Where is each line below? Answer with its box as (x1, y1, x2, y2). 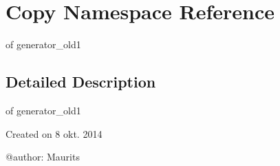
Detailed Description (6, 71, 156, 92)
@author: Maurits (6, 149, 80, 164)
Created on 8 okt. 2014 (6, 126, 103, 141)
